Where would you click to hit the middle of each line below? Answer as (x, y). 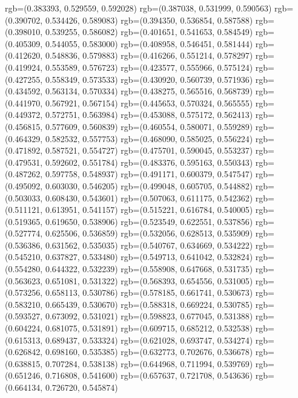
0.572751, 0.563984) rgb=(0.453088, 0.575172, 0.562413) (149, 115)
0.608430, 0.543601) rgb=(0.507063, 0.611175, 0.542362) (149, 197)
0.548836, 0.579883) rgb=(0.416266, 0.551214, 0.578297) (149, 55)
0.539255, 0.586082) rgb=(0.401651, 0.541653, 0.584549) (149, 32)
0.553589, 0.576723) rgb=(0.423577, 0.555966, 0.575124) (149, 67)
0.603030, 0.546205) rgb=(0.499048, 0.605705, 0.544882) (149, 185)
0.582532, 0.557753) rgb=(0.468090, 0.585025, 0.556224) (149, 138)
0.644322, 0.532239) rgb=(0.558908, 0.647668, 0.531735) (149, 269)
